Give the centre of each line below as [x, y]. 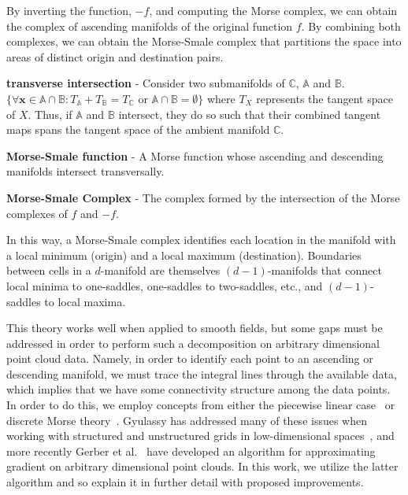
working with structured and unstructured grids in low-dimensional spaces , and [200, 436]
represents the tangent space [325, 98]
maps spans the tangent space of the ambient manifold [138, 129]
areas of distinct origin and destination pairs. [115, 56]
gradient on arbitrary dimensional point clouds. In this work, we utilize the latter [202, 466]
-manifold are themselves [160, 270]
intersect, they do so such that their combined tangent [250, 114]
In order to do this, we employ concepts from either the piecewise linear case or [201, 405]
